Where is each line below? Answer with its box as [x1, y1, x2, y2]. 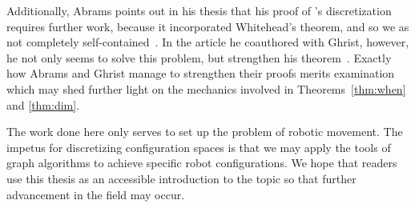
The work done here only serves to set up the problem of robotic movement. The [6, 123, 403, 140]
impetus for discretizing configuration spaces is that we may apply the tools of [6, 138, 391, 155]
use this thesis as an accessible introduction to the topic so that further [6, 170, 357, 186]
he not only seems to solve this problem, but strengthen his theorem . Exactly [6, 49, 392, 66]
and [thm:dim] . [6, 96, 80, 113]
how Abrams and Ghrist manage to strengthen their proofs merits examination [6, 65, 395, 82]
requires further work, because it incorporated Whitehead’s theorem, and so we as [6, 18, 409, 34]
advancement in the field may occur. [6, 186, 185, 202]
